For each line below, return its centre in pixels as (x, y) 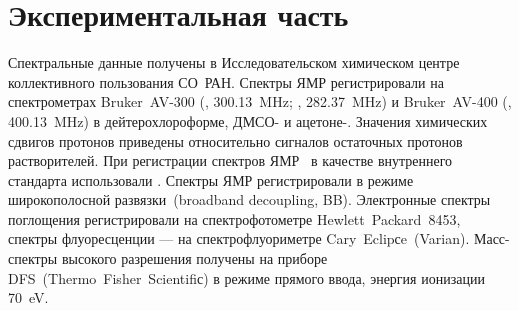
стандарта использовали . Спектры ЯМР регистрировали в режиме (211, 179)
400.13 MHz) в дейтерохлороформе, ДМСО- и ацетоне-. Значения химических (248, 120)
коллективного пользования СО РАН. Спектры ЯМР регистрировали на (226, 81)
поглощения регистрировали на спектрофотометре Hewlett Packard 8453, (234, 218)
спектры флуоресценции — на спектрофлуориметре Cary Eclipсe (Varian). (239, 238)
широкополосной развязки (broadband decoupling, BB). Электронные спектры (249, 199)
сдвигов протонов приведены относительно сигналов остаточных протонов (235, 140)
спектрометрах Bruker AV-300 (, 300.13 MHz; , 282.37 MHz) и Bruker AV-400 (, (260, 101)
